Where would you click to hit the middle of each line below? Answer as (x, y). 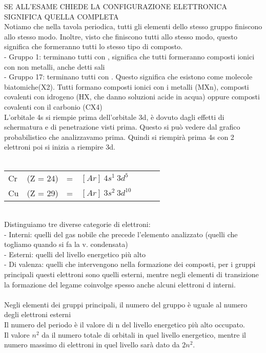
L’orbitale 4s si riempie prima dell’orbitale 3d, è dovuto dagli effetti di (114, 117)
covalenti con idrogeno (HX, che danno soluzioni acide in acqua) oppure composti (132, 97)
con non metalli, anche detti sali (55, 66)
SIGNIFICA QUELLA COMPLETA (62, 16)
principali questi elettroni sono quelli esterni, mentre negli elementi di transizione (131, 274)
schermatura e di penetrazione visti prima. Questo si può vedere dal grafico (122, 127)
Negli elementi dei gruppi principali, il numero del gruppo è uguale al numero (126, 304)
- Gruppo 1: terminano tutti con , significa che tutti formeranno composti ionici (129, 56)
